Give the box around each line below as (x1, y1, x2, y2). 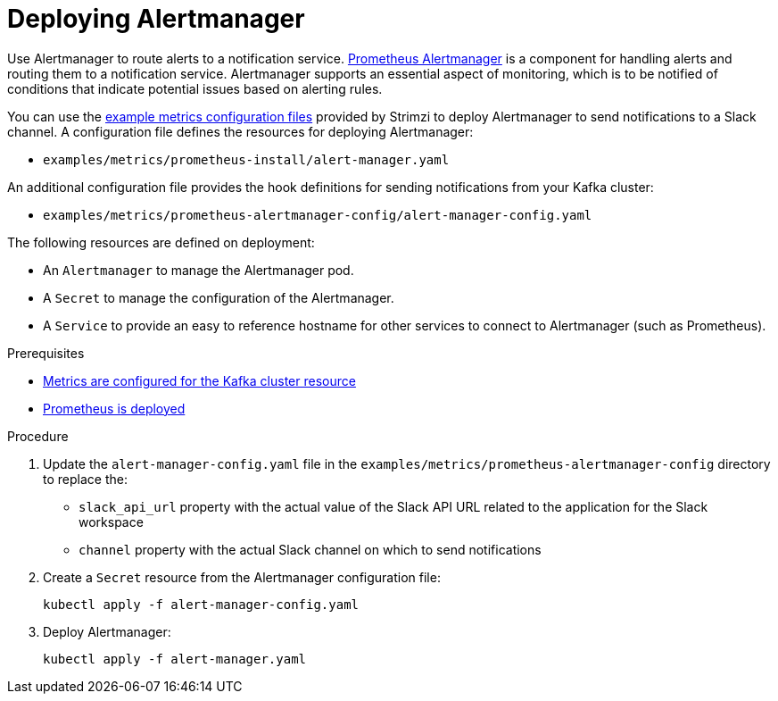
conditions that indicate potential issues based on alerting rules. (7, 80, 383, 96)
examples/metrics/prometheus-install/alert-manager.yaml (43, 152, 450, 167)
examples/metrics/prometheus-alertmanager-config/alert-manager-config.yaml (43, 207, 592, 222)
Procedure (7, 428, 69, 444)
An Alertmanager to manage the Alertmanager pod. (43, 262, 354, 278)
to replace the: (43, 471, 128, 487)
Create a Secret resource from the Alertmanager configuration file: (43, 569, 441, 585)
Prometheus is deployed (43, 400, 186, 416)
